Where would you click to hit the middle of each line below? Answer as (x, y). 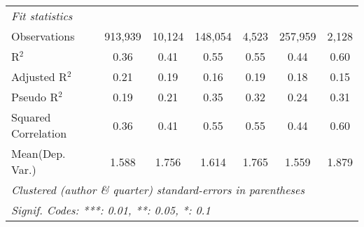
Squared (31, 117)
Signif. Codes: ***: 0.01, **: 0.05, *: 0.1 (111, 210)
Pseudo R (35, 97)
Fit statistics (42, 16)
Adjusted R (39, 76)
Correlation (39, 133)
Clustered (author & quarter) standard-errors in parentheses (158, 190)
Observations (43, 36)
